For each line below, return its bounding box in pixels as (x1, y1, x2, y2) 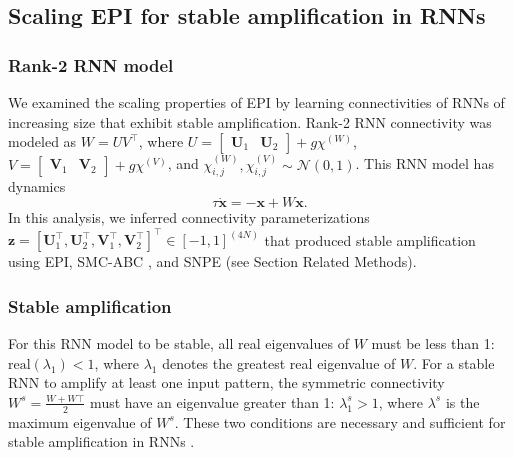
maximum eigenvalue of (8, 411, 152, 432)
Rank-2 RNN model (8, 52, 174, 77)
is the (445, 391, 480, 412)
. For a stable (413, 352, 495, 373)
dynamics (8, 176, 66, 197)
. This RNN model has (355, 153, 494, 174)
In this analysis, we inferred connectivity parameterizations (8, 207, 370, 228)
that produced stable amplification (264, 229, 476, 250)
